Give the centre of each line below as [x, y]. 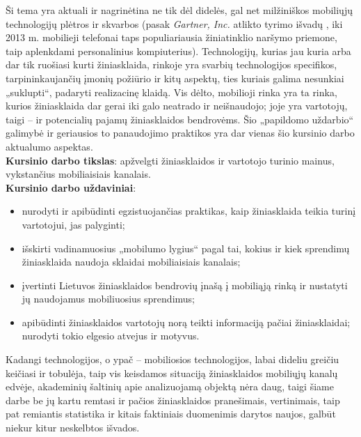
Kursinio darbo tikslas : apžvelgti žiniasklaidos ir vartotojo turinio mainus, [170, 160]
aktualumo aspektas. [49, 146]
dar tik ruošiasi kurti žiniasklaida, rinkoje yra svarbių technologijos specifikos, [171, 64]
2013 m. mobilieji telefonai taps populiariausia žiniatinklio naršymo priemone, [171, 37]
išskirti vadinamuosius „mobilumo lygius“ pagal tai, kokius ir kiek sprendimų [186, 248]
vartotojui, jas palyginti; [73, 224]
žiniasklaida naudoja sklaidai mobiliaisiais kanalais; [131, 262]
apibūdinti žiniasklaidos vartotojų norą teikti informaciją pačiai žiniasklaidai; [186, 322]
